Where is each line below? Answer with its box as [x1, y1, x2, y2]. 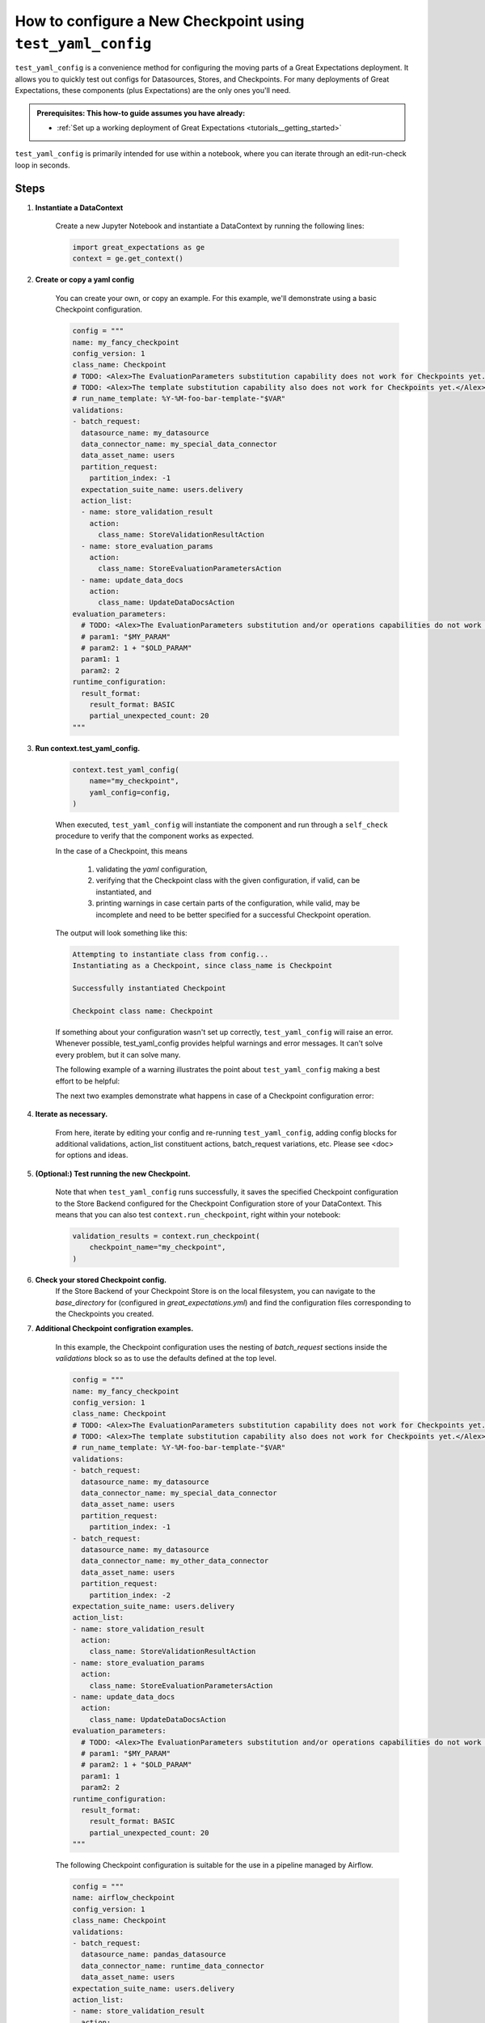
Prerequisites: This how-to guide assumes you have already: [36, 108, 246, 117]
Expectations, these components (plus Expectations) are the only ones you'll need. [15, 86, 291, 95]
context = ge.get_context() [72, 254, 183, 263]
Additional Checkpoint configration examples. [35, 1324, 194, 1334]
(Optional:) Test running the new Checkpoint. [35, 1168, 191, 1178]
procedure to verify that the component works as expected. [55, 831, 255, 841]
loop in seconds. [15, 160, 70, 170]
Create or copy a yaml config [35, 275, 135, 285]
